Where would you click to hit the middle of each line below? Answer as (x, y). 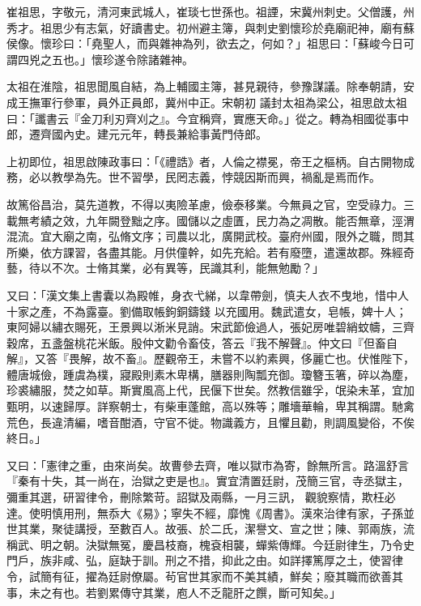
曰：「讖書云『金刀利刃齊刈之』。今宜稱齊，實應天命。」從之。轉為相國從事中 (208, 118)
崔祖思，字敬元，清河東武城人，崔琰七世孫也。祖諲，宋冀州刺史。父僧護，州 (210, 11)
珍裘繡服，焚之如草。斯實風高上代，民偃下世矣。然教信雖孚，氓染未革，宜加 (210, 390)
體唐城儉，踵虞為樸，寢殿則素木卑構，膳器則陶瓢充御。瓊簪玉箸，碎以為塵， (210, 374)
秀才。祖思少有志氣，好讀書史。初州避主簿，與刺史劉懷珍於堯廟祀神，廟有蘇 (210, 27)
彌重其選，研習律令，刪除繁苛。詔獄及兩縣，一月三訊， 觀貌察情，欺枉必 (201, 497)
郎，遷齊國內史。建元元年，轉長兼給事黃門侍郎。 (137, 134)
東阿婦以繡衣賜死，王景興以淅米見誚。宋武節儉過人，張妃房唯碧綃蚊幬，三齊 (210, 327)
